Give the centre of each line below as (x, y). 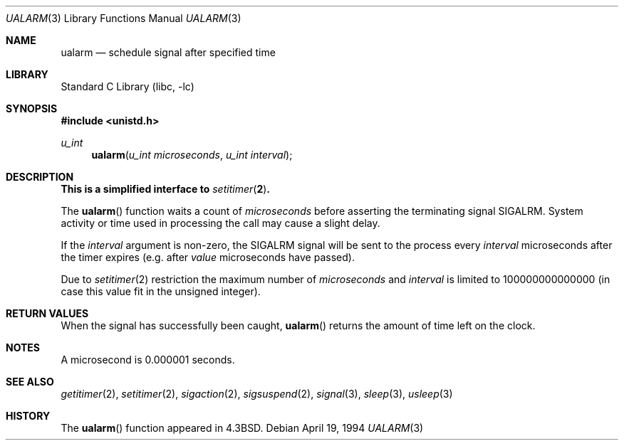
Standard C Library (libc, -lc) (128, 86)
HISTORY (28, 416)
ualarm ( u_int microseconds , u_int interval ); (192, 155)
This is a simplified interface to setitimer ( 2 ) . (165, 189)
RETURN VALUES (47, 313)
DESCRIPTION (40, 177)
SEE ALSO (30, 382)
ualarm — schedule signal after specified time (168, 52)
